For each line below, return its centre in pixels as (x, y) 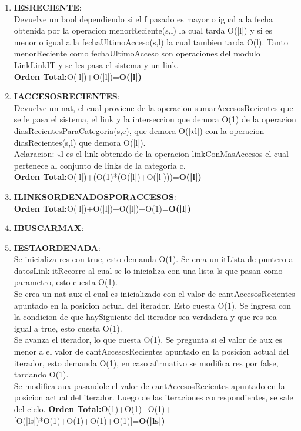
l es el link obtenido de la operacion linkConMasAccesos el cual (175, 154)
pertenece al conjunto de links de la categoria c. (100, 165)
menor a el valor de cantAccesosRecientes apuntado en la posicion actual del (151, 351)
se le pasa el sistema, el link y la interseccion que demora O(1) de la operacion (155, 119)
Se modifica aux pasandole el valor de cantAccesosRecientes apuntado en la (149, 385)
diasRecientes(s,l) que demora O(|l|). (80, 142)
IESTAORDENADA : (57, 247)
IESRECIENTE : (48, 7)
